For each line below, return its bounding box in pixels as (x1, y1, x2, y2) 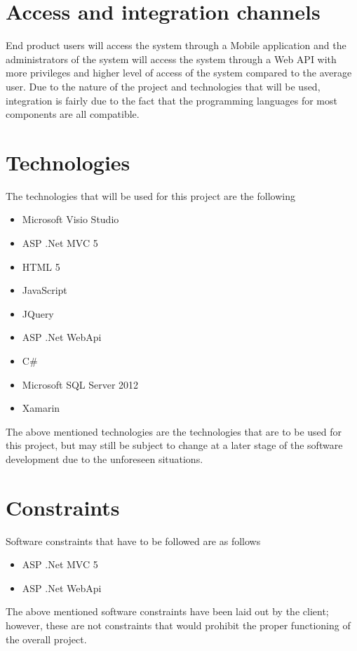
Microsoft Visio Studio (22, 212, 119, 227)
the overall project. (6, 631, 87, 646)
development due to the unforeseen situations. (6, 451, 203, 466)
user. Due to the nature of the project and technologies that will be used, (6, 79, 321, 93)
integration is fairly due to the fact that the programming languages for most (6, 93, 337, 107)
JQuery (22, 306, 54, 321)
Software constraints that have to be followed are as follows (6, 533, 261, 548)
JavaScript (22, 283, 67, 297)
